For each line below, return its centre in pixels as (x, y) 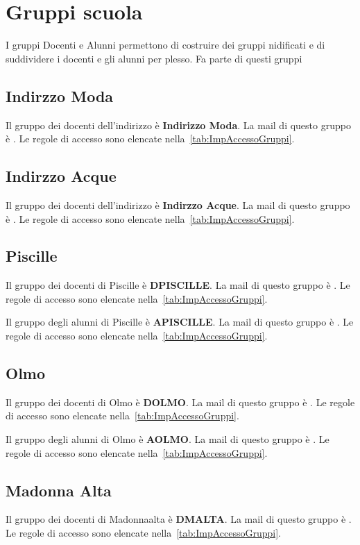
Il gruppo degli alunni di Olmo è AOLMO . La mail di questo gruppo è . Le (168, 439)
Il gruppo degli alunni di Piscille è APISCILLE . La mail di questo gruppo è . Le (180, 322)
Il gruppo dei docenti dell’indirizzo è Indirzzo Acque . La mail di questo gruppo (178, 204)
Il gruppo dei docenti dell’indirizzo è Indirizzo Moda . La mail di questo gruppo (178, 125)
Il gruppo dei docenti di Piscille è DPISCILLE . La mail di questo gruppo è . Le (178, 285)
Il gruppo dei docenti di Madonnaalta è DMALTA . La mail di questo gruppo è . (179, 519)
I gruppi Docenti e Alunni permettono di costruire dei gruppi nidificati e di (165, 45)
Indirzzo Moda (60, 95)
